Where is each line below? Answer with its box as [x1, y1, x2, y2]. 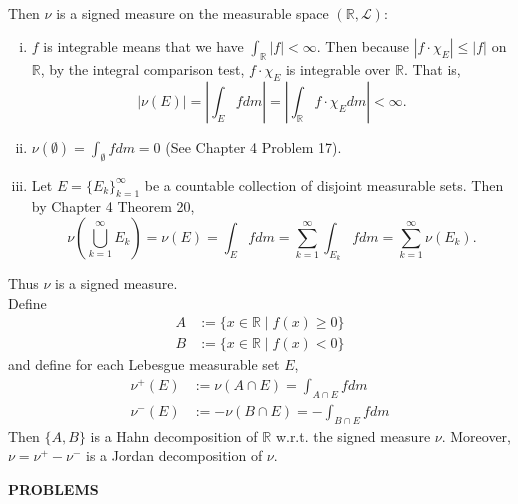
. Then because [316, 36, 409, 57]
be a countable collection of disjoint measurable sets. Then [144, 174, 504, 195]
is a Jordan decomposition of [86, 445, 263, 466]
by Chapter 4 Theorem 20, [31, 196, 195, 217]
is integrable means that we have [43, 36, 244, 57]
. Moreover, [441, 425, 512, 446]
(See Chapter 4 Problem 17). [165, 136, 342, 157]
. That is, [403, 58, 461, 79]
